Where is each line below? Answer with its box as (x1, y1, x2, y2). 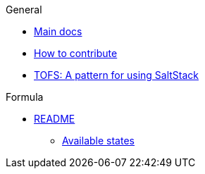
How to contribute (34, 47, 118, 59)
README (34, 113, 75, 125)
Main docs (34, 25, 82, 37)
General (6, 4, 42, 15)
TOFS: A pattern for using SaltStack (34, 69, 199, 81)
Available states (62, 135, 135, 147)
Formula (6, 91, 44, 103)
